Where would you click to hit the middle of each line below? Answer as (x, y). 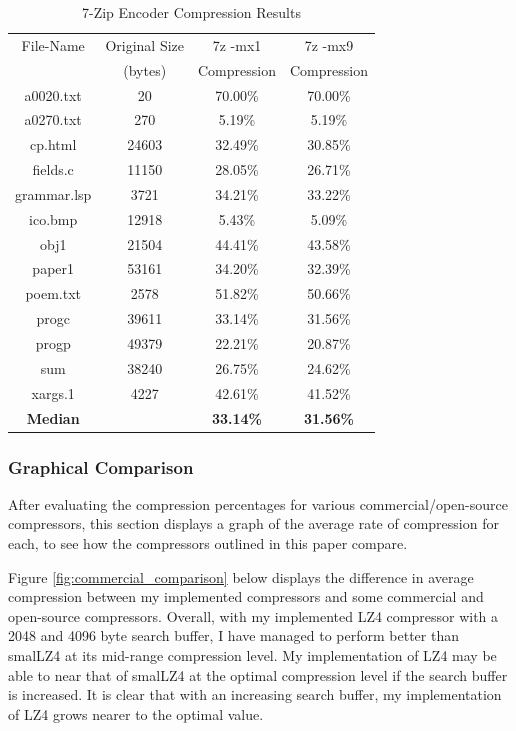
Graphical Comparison (101, 466)
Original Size (145, 44)
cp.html (53, 144)
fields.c (53, 169)
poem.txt (53, 293)
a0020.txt (53, 94)
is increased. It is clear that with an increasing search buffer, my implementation (255, 694)
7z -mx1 (237, 44)
